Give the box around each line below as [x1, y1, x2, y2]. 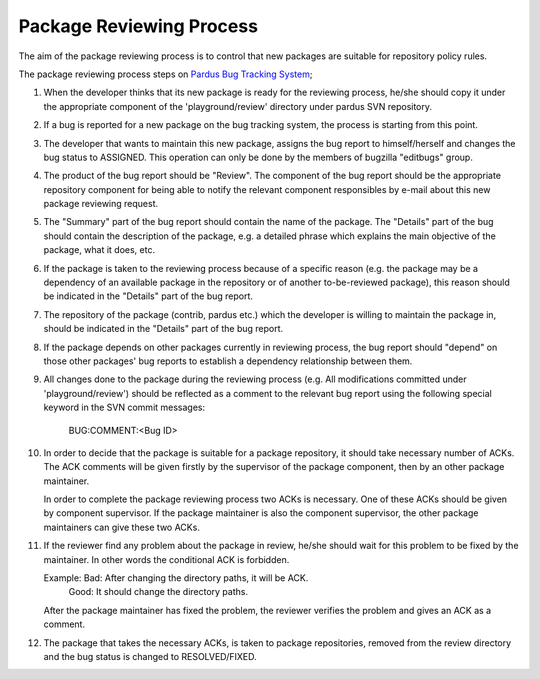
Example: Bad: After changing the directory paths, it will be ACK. [43, 572, 309, 584]
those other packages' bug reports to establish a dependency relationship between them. [43, 355, 413, 367]
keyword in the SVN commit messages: [43, 401, 206, 414]
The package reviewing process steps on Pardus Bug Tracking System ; [18, 68, 313, 80]
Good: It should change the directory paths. [68, 586, 249, 598]
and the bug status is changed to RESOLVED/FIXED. [43, 651, 257, 662]
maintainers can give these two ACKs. [43, 521, 200, 533]
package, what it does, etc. [43, 244, 155, 256]
